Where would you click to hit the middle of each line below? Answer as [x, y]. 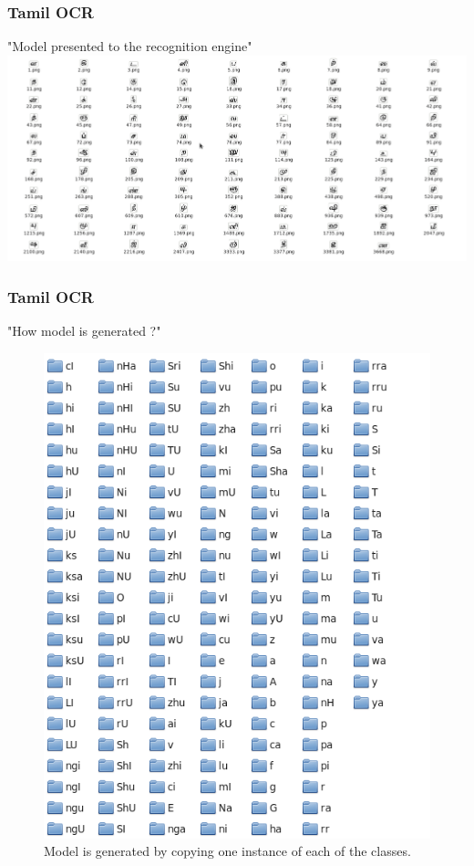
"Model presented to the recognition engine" [130, 46]
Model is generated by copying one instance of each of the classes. [227, 851]
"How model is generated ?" [84, 331]
